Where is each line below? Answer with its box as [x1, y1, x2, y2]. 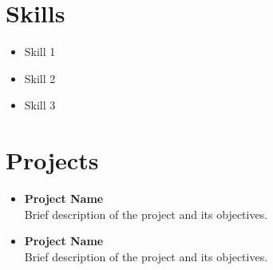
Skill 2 [24, 69, 56, 86]
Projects [6, 144, 99, 177]
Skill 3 [24, 97, 56, 113]
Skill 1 [24, 43, 56, 60]
